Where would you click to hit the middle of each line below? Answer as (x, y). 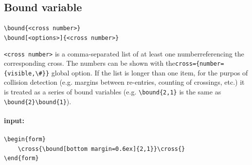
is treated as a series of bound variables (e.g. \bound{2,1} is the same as (113, 92)
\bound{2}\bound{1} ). (38, 101)
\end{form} (21, 158)
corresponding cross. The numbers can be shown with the (90, 63)
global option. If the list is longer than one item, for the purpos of (150, 72)
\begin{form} (25, 139)
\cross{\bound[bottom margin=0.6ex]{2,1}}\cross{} (101, 149)
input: (14, 120)
